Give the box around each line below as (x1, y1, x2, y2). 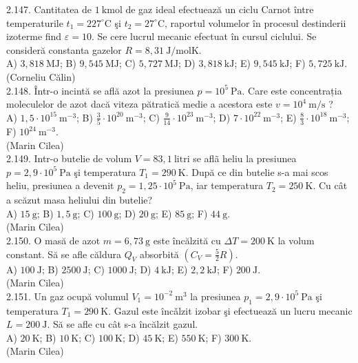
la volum (277, 233, 315, 248)
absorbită (139, 246, 179, 261)
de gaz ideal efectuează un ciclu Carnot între (125, 2, 314, 16)
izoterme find (6, 29, 62, 43)
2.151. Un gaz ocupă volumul (6, 288, 129, 303)
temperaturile (6, 15, 63, 30)
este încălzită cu (153, 233, 221, 248)
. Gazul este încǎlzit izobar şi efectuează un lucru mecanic (108, 303, 352, 317)
